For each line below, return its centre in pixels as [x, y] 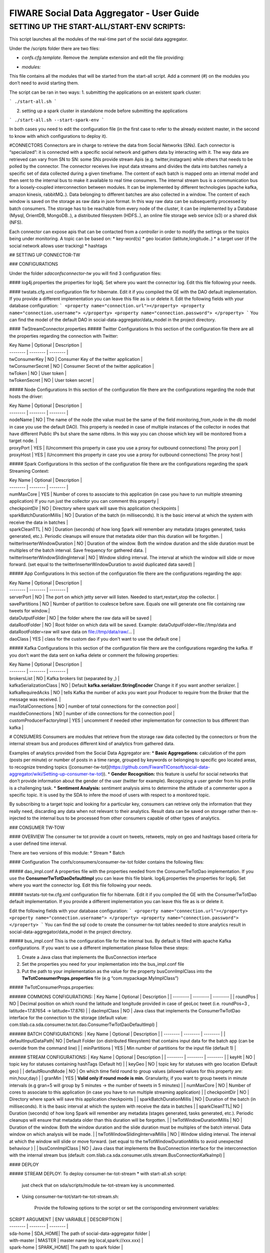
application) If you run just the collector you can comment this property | [84, 501]
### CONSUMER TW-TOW [37, 827]
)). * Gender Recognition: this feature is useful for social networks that [175, 774]
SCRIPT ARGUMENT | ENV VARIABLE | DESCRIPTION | [66, 1219]
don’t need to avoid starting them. [44, 83]
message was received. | [35, 699]
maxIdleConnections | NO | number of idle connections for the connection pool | [92, 713]
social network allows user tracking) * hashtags [58, 246]
